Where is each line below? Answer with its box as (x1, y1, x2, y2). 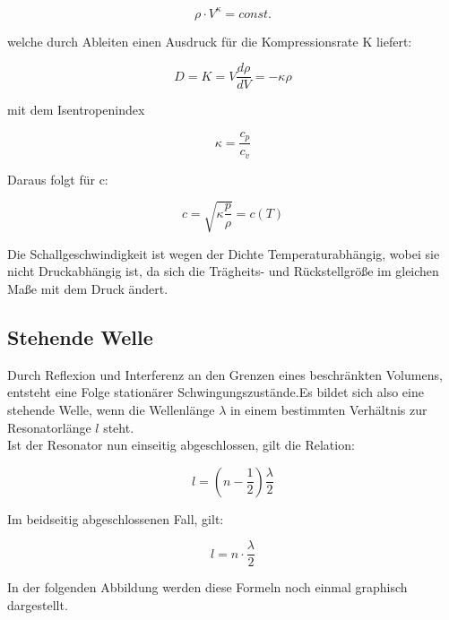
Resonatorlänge (7, 418, 91, 436)
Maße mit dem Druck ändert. (7, 280, 168, 298)
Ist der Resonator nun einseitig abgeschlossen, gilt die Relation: (7, 435, 355, 454)
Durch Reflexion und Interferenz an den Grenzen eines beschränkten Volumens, (7, 365, 443, 383)
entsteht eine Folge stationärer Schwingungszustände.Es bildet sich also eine (7, 383, 424, 401)
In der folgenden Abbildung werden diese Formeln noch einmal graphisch (7, 578, 408, 597)
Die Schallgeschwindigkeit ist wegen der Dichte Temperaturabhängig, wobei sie (7, 244, 440, 263)
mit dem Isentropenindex (7, 100, 145, 119)
